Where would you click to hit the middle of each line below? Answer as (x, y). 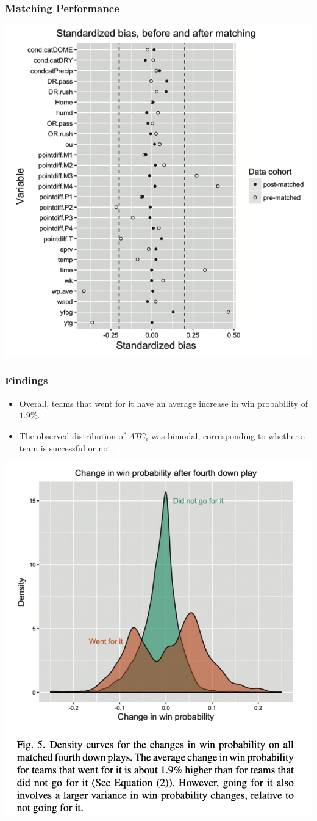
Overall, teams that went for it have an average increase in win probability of (164, 403)
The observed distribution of (72, 435)
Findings (27, 380)
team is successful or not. (66, 447)
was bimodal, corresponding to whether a (228, 435)
